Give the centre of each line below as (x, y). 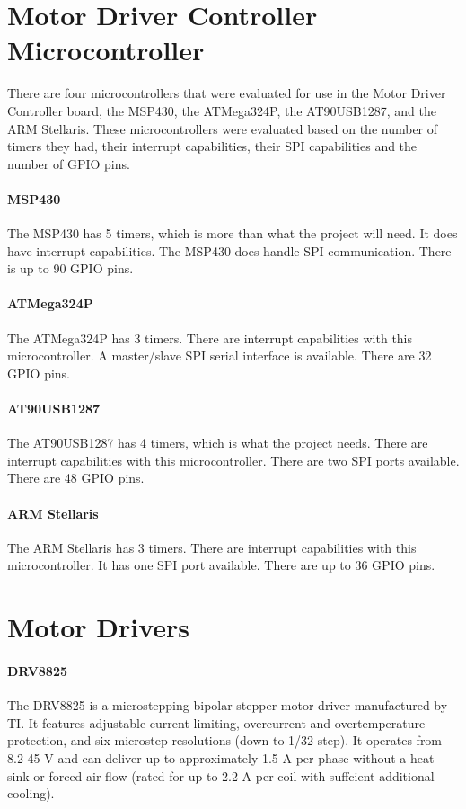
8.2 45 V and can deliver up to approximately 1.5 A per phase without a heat (221, 757)
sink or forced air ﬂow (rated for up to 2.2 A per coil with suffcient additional (221, 775)
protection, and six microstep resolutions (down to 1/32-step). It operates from (225, 740)
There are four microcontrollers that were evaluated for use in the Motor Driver (227, 93)
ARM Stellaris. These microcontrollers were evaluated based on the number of (223, 128)
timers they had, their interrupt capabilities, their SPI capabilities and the (212, 146)
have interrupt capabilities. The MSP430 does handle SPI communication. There (229, 250)
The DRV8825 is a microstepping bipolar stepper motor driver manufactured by (228, 705)
